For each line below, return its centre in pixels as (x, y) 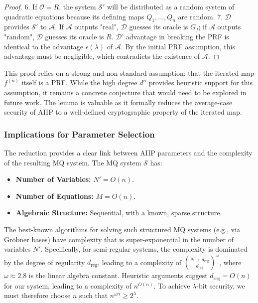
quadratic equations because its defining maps (74, 16)
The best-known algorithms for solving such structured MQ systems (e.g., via (122, 229)
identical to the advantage (44, 46)
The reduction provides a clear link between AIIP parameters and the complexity (128, 152)
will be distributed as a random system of (171, 6)
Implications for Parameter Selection (79, 134)
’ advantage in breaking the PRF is (175, 36)
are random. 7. (200, 16)
